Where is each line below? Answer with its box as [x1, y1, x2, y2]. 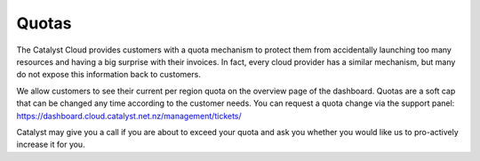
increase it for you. [16, 139, 85, 150]
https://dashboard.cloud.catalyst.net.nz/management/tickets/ [16, 110, 242, 121]
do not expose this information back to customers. [16, 69, 202, 80]
